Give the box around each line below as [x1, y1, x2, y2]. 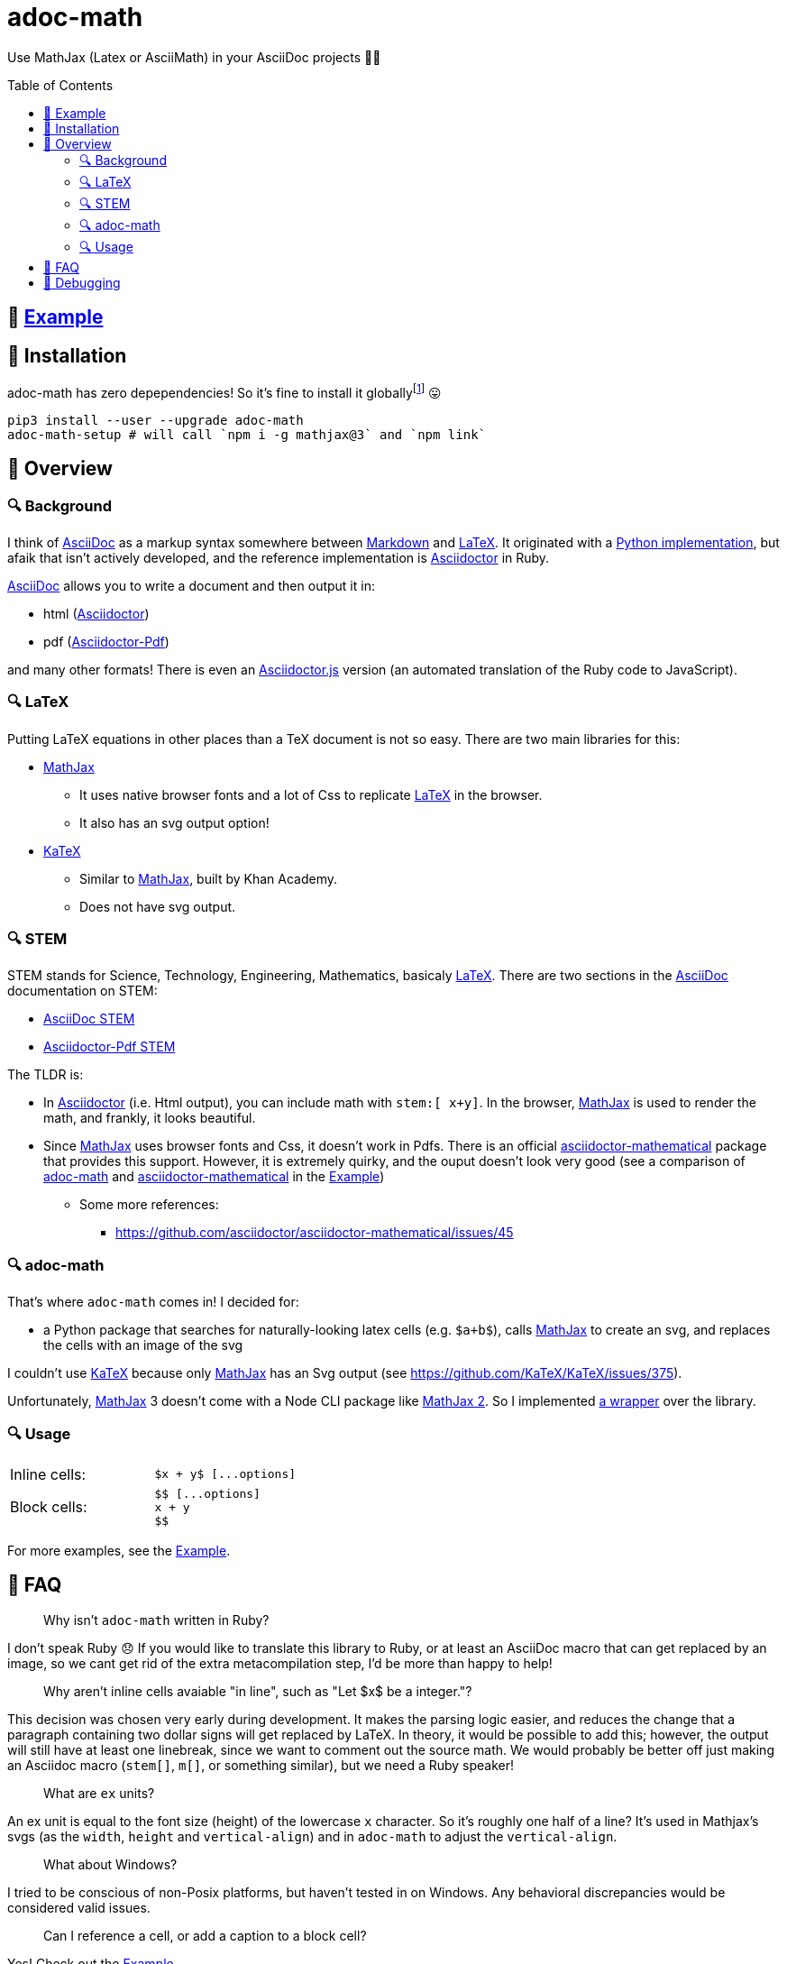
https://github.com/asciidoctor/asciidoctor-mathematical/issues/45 [115, 1225, 514, 1241]
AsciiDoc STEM [43, 1011, 135, 1027]
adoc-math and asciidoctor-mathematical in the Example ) [43, 1169, 385, 1185]
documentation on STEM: [7, 983, 158, 999]
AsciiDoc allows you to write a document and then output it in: [7, 577, 375, 593]
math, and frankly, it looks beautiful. [43, 1110, 256, 1126]
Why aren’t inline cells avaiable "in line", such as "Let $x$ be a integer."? [43, 1683, 472, 1699]
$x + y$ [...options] [154, 1467, 297, 1482]
